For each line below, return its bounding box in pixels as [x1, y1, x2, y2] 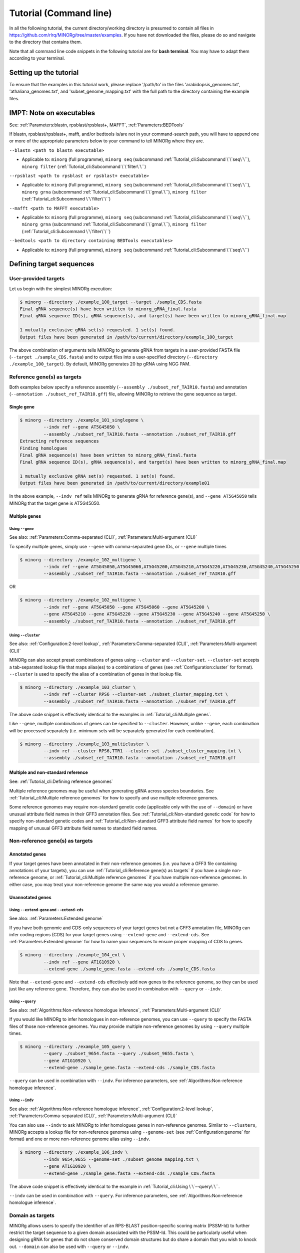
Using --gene [9, 526, 34, 531]
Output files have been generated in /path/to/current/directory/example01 [19, 480, 210, 486]
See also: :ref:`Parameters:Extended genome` [9, 915, 103, 922]
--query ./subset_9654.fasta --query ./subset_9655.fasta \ [43, 1051, 194, 1057]
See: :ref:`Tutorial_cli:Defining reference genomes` [9, 778, 113, 784]
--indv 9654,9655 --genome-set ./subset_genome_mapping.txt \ [43, 1156, 199, 1162]
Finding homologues [19, 445, 67, 451]
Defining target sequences [9, 260, 94, 268]
